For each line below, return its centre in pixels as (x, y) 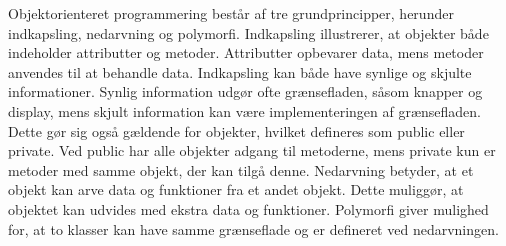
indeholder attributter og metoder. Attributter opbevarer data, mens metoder (246, 52)
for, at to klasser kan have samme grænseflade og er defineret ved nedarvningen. (253, 228)
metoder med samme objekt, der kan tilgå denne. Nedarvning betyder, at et (241, 169)
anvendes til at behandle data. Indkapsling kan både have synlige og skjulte (240, 71)
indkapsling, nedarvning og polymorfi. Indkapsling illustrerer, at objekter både (248, 32)
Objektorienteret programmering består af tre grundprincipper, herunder (231, 13)
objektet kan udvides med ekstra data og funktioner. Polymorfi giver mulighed (248, 208)
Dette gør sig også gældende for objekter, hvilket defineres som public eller (236, 130)
